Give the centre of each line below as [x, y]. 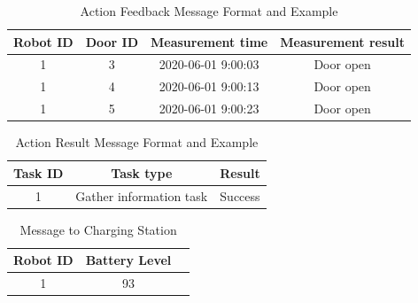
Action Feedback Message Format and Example [209, 11]
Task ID [39, 172]
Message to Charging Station [98, 229]
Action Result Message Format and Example [137, 142]
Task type [142, 172]
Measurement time [209, 41]
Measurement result [343, 41]
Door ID [112, 41]
